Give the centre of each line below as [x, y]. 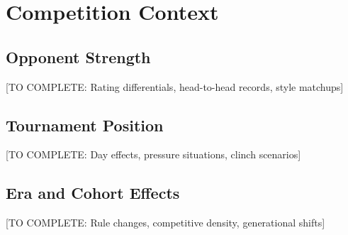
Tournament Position [85, 125]
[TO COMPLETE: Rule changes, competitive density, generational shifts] [165, 223]
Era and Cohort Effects [93, 193]
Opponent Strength [78, 56]
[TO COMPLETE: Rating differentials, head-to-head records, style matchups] [175, 86]
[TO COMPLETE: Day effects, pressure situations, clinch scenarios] [153, 154]
